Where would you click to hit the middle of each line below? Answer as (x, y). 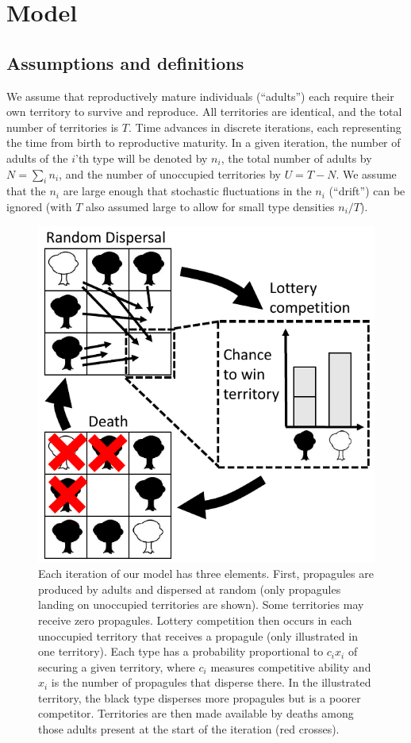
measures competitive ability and (291, 666)
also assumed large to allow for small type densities (210, 206)
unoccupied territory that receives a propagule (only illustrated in (198, 635)
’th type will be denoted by (141, 158)
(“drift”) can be (367, 191)
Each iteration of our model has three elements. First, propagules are (206, 574)
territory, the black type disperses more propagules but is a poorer (200, 697)
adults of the (37, 158)
